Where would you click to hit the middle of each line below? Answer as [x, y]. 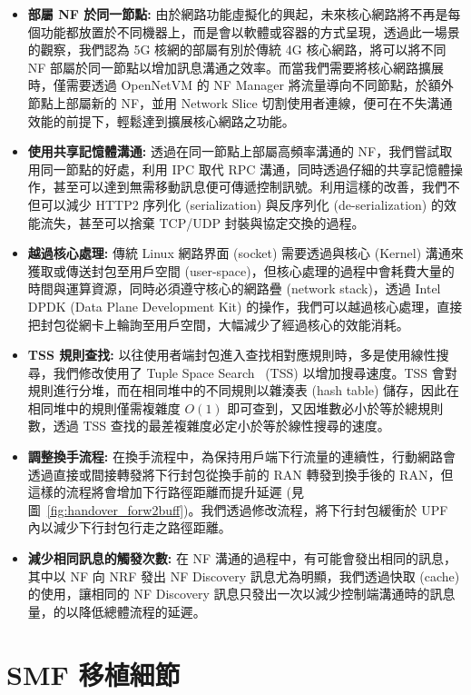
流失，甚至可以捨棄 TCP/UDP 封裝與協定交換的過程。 [202, 222]
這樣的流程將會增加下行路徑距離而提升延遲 [155, 492]
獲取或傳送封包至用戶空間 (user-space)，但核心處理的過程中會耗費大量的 [241, 270]
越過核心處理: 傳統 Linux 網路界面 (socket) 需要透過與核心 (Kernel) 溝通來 [245, 253]
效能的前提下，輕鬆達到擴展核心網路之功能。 [161, 120]
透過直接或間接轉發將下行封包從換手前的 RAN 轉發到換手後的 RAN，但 [240, 474]
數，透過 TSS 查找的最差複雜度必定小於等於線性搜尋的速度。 [209, 426]
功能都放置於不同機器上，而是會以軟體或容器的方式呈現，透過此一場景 [250, 31]
